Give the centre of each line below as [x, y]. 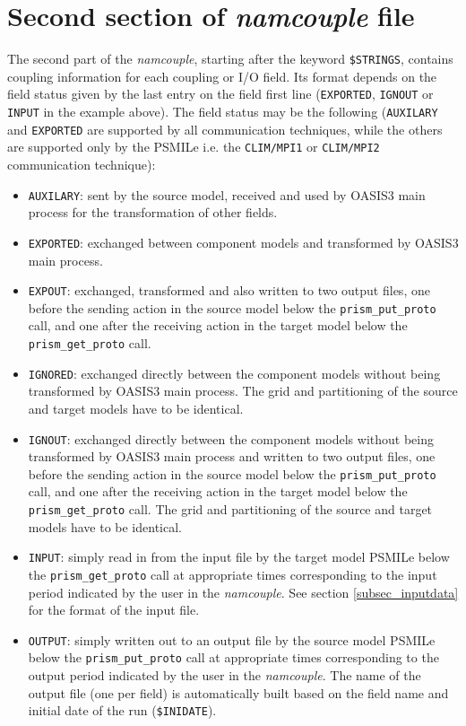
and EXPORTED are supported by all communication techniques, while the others [225, 129]
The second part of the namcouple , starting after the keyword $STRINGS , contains [230, 59]
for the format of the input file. [114, 610]
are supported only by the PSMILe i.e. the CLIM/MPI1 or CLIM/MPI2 [194, 147]
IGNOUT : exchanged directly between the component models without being [231, 438]
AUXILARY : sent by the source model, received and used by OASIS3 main [227, 194]
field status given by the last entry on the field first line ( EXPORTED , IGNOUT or [220, 94]
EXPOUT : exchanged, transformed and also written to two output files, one [229, 290]
